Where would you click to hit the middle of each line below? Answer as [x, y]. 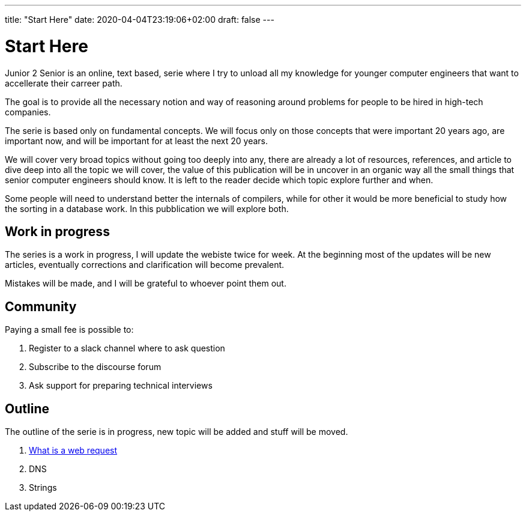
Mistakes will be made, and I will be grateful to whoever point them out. [146, 284]
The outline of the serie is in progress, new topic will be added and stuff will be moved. [177, 432]
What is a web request [73, 451]
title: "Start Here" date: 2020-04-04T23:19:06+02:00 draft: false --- [140, 20]
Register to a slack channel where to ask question [127, 348]
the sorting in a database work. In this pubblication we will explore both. [147, 208]
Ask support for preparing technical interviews [121, 386]
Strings [43, 488]
